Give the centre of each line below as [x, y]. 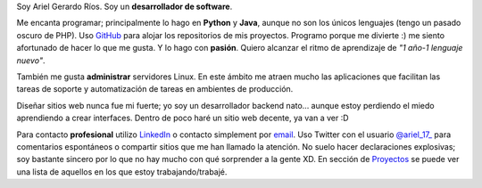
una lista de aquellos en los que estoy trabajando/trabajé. [122, 172]
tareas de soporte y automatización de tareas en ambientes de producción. [155, 89]
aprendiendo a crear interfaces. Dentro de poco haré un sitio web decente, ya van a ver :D [183, 118]
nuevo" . [31, 60]
